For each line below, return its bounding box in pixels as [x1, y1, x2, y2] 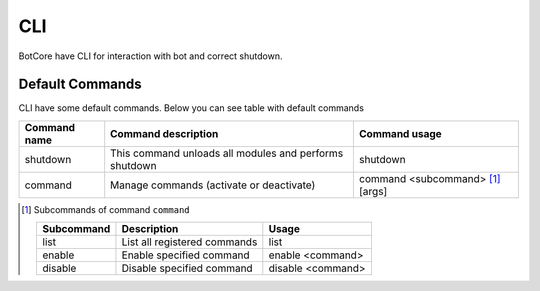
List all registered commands [121, 235, 258, 249]
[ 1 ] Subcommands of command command [21, 203, 190, 215]
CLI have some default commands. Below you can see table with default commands [18, 102, 365, 114]
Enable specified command [121, 248, 250, 262]
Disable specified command [121, 261, 254, 275]
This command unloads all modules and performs [110, 146, 344, 160]
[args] [358, 184, 388, 198]
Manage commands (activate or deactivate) [110, 178, 316, 192]
